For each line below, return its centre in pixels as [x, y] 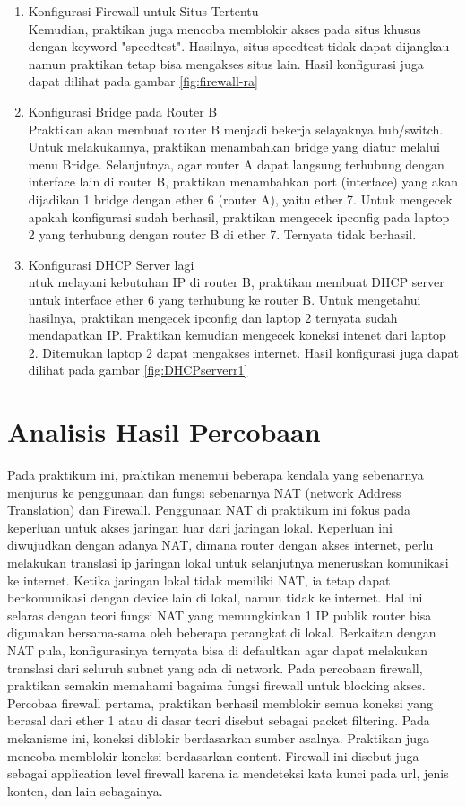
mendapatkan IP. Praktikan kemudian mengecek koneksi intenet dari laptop [237, 335]
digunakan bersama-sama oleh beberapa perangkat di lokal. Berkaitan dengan [222, 633]
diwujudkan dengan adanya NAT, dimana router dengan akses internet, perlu [220, 545]
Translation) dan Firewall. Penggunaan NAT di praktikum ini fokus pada [209, 510]
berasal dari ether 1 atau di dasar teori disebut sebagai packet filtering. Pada [219, 720]
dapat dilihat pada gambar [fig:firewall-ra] [143, 81]
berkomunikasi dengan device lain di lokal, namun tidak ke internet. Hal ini [215, 598]
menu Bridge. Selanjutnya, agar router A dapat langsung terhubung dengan [236, 164]
